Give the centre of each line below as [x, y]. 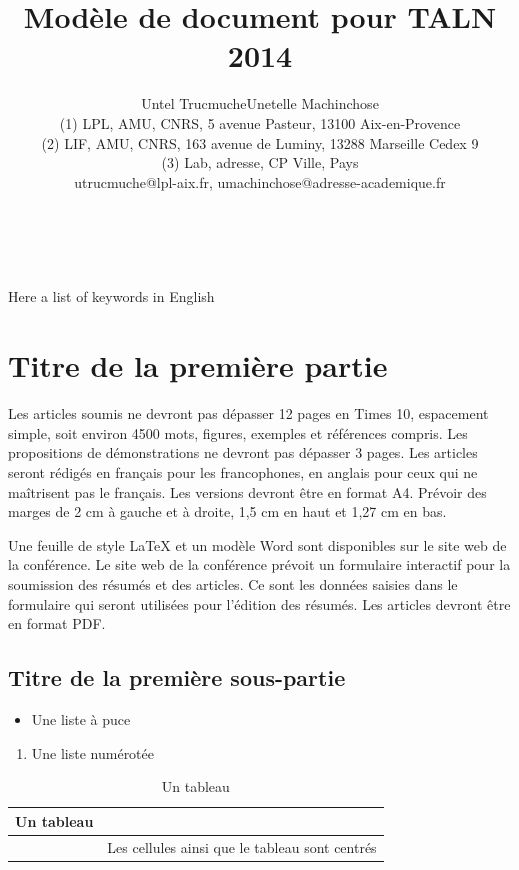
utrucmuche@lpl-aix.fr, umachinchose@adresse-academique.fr [260, 181]
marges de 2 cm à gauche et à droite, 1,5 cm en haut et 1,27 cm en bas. [227, 511]
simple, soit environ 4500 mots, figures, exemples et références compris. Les [238, 432]
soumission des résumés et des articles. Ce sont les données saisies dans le [233, 583]
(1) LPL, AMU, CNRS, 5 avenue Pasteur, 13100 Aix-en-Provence [260, 122]
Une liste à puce [81, 718]
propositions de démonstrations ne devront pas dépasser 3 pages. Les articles [243, 452]
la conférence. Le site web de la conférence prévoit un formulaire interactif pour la [259, 564]
